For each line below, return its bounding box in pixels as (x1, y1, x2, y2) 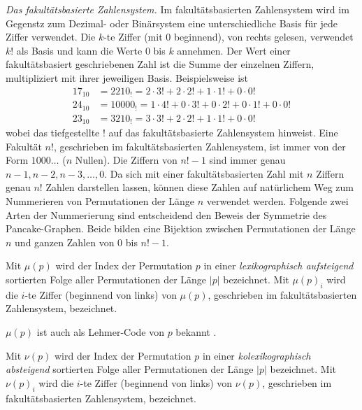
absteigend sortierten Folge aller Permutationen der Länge (6, 362, 254, 376)
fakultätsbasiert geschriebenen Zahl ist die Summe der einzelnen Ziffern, (6, 57, 314, 71)
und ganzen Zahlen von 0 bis (15, 234, 138, 249)
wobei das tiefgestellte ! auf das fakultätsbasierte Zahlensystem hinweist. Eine (6, 125, 338, 140)
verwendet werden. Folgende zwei (206, 193, 349, 208)
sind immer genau (209, 153, 286, 167)
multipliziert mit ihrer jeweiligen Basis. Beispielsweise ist (6, 70, 249, 85)
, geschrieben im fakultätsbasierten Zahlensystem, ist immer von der (53, 139, 346, 153)
